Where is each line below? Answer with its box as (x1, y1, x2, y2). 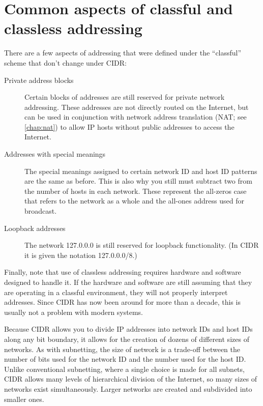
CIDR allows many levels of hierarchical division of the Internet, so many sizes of (4, 373, 257, 384)
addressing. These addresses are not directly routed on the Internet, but (24, 101, 249, 112)
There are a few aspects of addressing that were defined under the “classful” (4, 47, 242, 58)
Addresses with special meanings (4, 149, 106, 159)
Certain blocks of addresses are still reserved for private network (24, 92, 225, 102)
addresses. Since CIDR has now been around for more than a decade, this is (4, 297, 241, 307)
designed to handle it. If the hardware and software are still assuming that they (4, 277, 252, 287)
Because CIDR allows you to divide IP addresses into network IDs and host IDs (4, 324, 253, 334)
